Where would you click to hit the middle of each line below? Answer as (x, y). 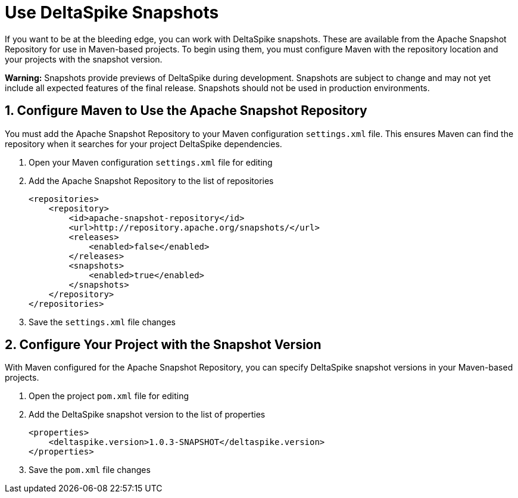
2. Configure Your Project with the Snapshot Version (163, 345)
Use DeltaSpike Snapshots (112, 13)
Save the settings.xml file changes (102, 322)
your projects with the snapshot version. (84, 59)
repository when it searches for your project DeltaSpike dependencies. (143, 144)
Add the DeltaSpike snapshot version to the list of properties (147, 415)
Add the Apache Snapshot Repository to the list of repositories (151, 180)
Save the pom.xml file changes (90, 470)
